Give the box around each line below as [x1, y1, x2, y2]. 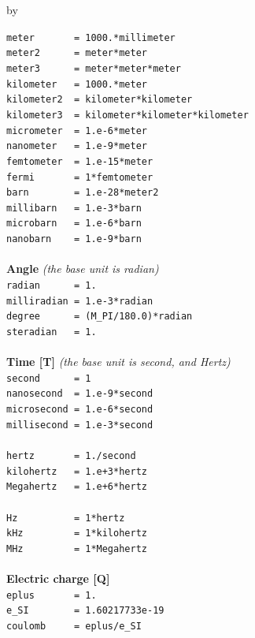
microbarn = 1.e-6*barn [6, 218, 142, 229]
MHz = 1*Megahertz [6, 543, 147, 554]
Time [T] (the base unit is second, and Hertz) [6, 353, 231, 370]
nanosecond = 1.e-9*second [6, 388, 153, 400]
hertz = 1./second [6, 450, 136, 461]
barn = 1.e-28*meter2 [6, 187, 159, 199]
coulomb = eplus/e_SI [6, 621, 142, 632]
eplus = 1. [6, 589, 97, 601]
